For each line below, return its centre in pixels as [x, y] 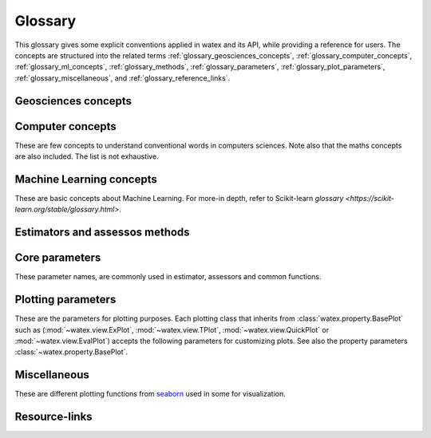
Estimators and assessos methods [103, 233]
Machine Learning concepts [86, 179]
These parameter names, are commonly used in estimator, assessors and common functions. [168, 277]
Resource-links [53, 417]
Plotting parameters [65, 300]
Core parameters [58, 258]
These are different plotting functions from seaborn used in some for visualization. [150, 394]
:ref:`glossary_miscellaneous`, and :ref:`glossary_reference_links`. [123, 78]
